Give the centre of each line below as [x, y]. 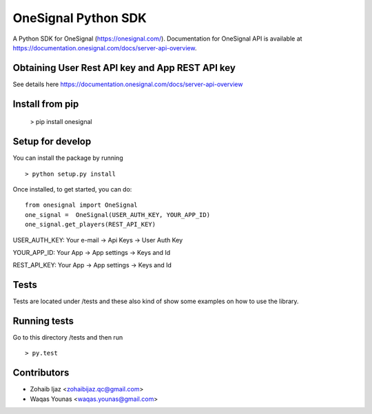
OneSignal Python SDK [80, 18]
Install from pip [46, 104]
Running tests [43, 321]
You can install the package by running [68, 158]
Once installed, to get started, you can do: [72, 189]
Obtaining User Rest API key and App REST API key [124, 68]
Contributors [41, 373]
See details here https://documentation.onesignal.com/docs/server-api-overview [128, 84]
